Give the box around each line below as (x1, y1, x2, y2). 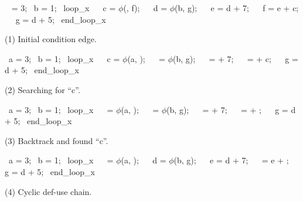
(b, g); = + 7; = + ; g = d (166, 103, 296, 115)
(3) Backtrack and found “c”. (5, 134, 108, 146)
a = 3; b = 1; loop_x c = (8, 52, 120, 64)
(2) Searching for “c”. (5, 83, 80, 95)
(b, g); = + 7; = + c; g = (172, 52, 298, 64)
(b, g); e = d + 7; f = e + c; (175, 2, 299, 13)
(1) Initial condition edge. (5, 33, 97, 45)
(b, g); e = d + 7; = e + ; (173, 154, 289, 166)
